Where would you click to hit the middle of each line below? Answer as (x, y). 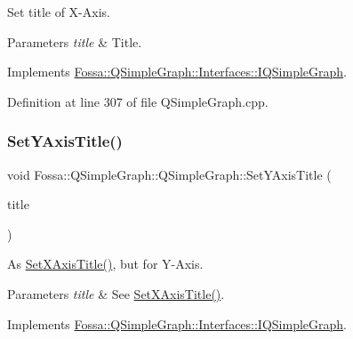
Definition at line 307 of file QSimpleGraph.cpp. (138, 101)
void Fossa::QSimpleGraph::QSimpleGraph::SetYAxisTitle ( (169, 174)
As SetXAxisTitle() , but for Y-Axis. (105, 264)
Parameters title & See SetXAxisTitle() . (116, 293)
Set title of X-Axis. (59, 12)
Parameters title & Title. (75, 41)
